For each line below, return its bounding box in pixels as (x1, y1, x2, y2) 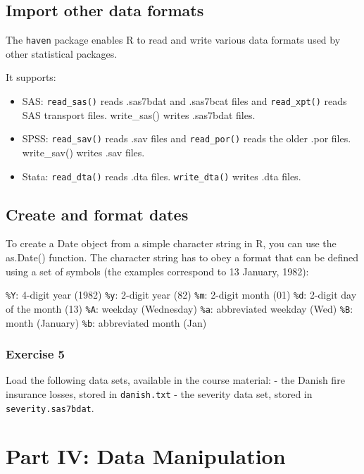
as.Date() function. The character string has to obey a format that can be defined (6, 250, 359, 264)
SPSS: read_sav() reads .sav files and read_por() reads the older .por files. (22, 131, 351, 146)
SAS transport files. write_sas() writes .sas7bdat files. (22, 107, 256, 122)
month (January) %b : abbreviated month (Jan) (6, 315, 207, 330)
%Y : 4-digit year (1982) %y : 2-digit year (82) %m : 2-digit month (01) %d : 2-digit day (6, 287, 357, 302)
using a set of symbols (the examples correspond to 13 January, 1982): (6, 263, 309, 278)
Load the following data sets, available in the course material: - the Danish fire (6, 373, 345, 387)
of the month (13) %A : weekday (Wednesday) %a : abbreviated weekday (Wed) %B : (6, 301, 353, 316)
